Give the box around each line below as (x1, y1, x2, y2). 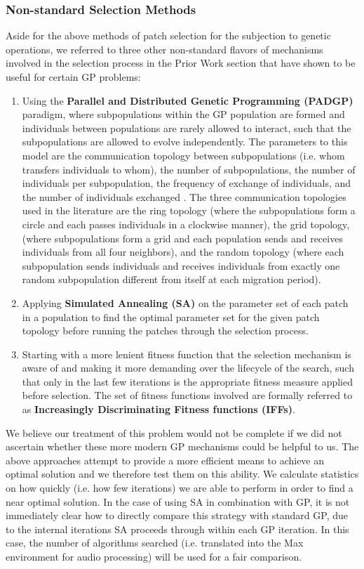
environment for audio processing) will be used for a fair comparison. (6, 549, 302, 563)
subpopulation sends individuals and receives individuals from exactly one (22, 258, 340, 273)
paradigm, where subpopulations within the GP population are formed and (22, 107, 345, 122)
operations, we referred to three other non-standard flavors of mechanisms (6, 41, 323, 56)
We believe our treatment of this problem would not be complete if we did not (6, 425, 342, 440)
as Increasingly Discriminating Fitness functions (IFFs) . (22, 402, 295, 417)
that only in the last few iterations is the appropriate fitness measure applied (22, 374, 353, 388)
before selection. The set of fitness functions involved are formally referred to (22, 388, 353, 403)
